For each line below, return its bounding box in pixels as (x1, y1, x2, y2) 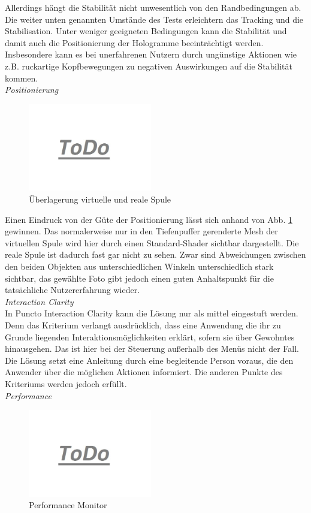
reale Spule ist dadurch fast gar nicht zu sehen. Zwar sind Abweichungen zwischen (5, 248, 306, 261)
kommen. (5, 71, 38, 84)
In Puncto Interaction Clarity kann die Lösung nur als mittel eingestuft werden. (5, 307, 298, 319)
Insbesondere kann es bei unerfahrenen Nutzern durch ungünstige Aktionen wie (5, 48, 297, 61)
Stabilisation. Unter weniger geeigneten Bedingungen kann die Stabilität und (5, 25, 287, 37)
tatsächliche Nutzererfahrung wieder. (5, 283, 140, 296)
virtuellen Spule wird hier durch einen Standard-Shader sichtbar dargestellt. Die (5, 236, 299, 249)
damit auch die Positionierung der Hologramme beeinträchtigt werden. (5, 36, 264, 49)
